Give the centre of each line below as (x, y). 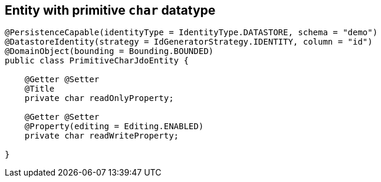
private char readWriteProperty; (102, 136)
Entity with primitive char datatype (110, 10)
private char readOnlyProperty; (99, 98)
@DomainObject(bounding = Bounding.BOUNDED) (109, 51)
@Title (40, 89)
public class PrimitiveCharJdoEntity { (97, 61)
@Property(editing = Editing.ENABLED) (114, 127)
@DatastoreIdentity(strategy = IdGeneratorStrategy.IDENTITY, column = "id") (189, 42)
